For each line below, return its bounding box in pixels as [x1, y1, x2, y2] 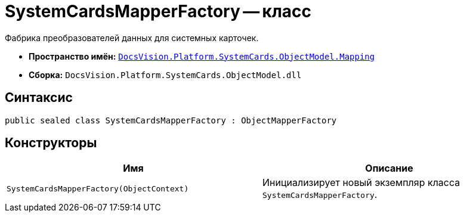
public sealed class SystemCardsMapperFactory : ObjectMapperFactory [5, 115, 337, 125]
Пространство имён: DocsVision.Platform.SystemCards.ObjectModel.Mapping [29, 51, 375, 61]
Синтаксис [5, 90, 73, 106]
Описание [365, 162, 413, 175]
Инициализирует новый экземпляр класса [262, 176, 460, 189]
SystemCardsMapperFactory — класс [5, 1, 312, 21]
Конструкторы [5, 135, 97, 151]
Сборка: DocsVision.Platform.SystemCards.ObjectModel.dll [29, 69, 302, 80]
